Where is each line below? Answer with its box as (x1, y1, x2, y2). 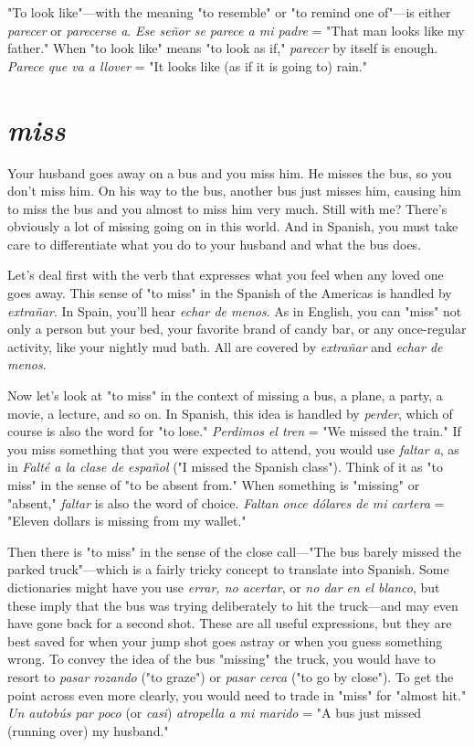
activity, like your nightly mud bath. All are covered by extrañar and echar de (7, 336, 443, 356)
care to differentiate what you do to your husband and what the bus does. (7, 234, 422, 253)
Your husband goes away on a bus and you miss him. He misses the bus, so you (7, 163, 452, 182)
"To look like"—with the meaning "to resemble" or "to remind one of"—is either (7, 3, 451, 21)
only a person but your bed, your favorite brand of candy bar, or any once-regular (7, 319, 467, 338)
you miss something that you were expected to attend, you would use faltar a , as (7, 439, 459, 458)
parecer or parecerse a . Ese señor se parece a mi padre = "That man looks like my (7, 20, 465, 39)
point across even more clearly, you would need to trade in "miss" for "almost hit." (7, 685, 467, 704)
